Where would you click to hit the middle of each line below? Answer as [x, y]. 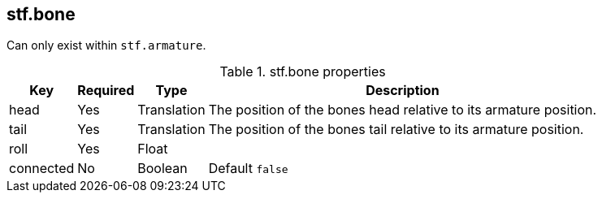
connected [42, 169]
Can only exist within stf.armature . [106, 45]
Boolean [162, 169]
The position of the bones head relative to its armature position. [403, 110]
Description [403, 91]
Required [106, 91]
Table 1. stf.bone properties [303, 72]
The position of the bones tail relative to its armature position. [396, 130]
